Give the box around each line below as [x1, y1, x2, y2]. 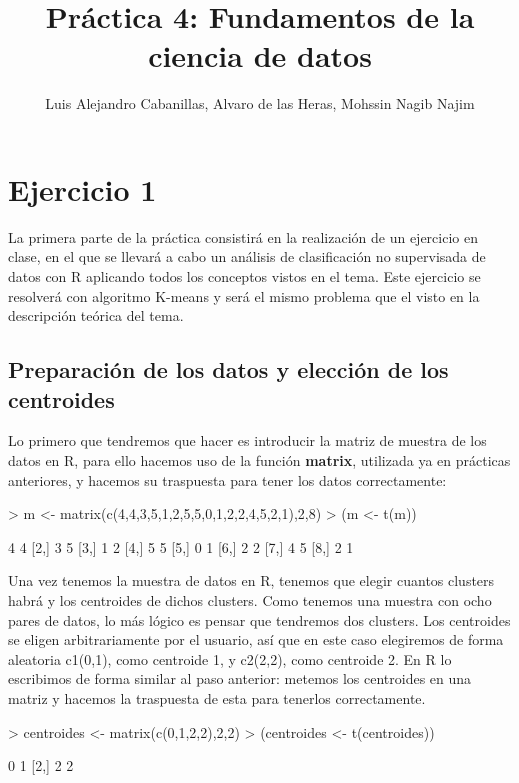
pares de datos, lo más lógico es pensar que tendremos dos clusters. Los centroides [8, 609, 511, 630]
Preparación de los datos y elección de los [8, 354, 449, 385]
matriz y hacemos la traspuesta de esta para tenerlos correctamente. [8, 687, 426, 708]
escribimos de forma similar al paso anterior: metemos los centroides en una [8, 668, 472, 689]
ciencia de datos [148, 35, 372, 76]
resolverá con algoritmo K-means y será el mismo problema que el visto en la [8, 285, 480, 306]
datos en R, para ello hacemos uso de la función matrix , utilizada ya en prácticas [8, 450, 511, 470]
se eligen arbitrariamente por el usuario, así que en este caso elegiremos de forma [8, 629, 504, 650]
